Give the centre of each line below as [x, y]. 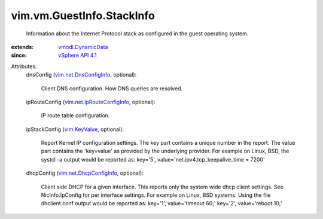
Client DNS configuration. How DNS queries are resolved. [112, 88]
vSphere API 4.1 [77, 55]
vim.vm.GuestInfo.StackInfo [83, 16]
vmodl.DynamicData [83, 47]
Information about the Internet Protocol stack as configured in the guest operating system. [137, 34]
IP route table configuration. [75, 115]
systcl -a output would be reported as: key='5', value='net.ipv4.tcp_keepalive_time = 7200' [153, 159]
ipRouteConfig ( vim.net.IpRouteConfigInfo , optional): [91, 102]
